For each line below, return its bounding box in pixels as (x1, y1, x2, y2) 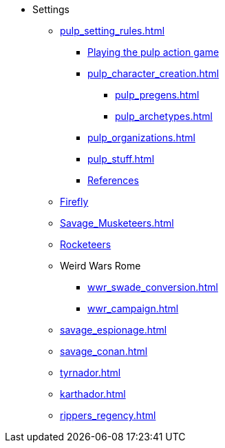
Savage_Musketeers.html (60, 217, 174, 229)
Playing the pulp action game (87, 46, 219, 58)
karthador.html (60, 388, 126, 400)
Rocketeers (60, 238, 111, 250)
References (87, 174, 139, 186)
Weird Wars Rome (60, 260, 141, 272)
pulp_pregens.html (115, 89, 200, 101)
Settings (32, 3, 69, 15)
